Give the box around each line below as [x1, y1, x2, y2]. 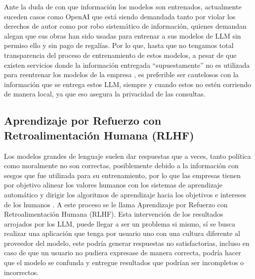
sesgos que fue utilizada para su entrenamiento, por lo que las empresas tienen [4, 170, 241, 180]
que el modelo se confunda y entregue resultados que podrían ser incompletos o [4, 257, 244, 268]
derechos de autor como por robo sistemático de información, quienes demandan [4, 21, 247, 31]
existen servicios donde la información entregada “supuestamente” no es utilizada [4, 59, 250, 70]
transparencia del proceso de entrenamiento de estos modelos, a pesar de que [4, 49, 237, 60]
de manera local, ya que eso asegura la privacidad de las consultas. [4, 89, 206, 99]
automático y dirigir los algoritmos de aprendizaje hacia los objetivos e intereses [4, 189, 246, 199]
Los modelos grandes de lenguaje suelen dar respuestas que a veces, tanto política [4, 150, 251, 161]
